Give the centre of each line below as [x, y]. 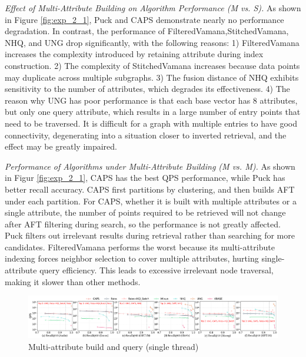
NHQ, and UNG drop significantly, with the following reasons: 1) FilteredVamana [152, 42]
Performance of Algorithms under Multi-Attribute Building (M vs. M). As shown [150, 166]
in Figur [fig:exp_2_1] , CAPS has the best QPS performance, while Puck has [145, 178]
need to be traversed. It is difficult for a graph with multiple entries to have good [151, 123]
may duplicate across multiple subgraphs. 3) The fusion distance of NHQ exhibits [152, 77]
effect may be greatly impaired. [61, 146]
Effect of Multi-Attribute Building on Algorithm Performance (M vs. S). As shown [153, 8]
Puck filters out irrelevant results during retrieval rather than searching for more [150, 235]
